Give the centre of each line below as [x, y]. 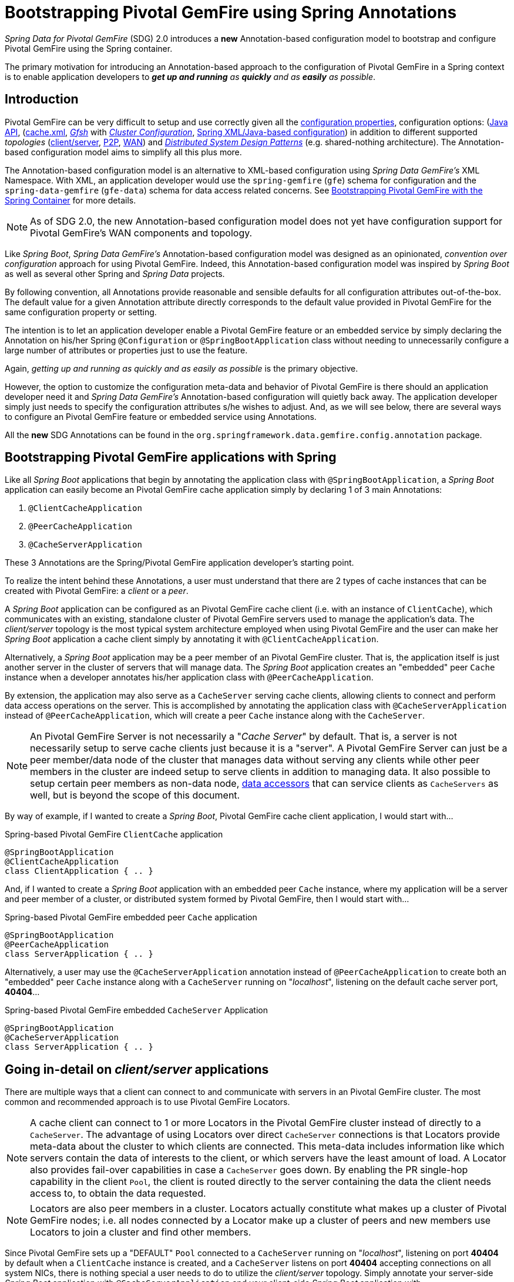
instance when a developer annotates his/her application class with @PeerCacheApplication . [189, 677]
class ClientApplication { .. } [79, 871]
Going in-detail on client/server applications [137, 1069]
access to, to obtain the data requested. [118, 1193]
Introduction [42, 99]
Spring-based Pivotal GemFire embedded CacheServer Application [136, 1010]
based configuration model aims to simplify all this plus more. [123, 152]
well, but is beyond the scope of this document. [135, 795]
